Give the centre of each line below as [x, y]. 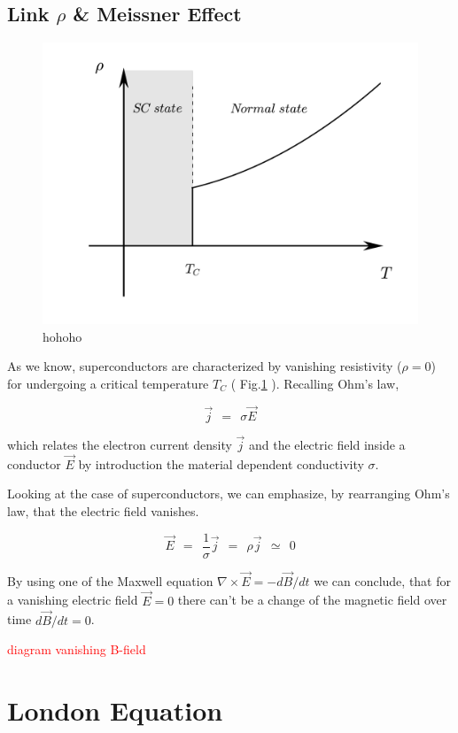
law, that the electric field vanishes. [103, 511]
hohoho [62, 336]
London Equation [115, 710]
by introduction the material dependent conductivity [221, 463]
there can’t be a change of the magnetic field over [312, 600]
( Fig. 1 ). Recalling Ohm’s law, [315, 383]
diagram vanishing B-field [77, 649]
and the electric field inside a [327, 445]
